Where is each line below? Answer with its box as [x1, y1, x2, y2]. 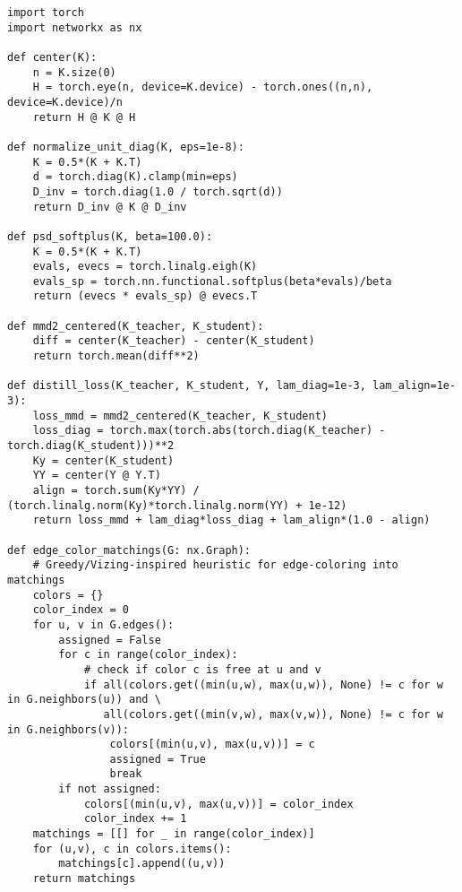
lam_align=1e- [372, 379, 457, 393]
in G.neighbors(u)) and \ [7, 693, 161, 706]
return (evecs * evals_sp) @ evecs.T [32, 290, 258, 303]
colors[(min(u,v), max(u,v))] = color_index [83, 797, 354, 810]
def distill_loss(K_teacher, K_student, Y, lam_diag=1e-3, [7, 379, 366, 393]
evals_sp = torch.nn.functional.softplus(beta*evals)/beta [32, 274, 392, 288]
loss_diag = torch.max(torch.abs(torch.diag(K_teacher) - [32, 424, 386, 437]
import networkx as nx [7, 21, 142, 34]
